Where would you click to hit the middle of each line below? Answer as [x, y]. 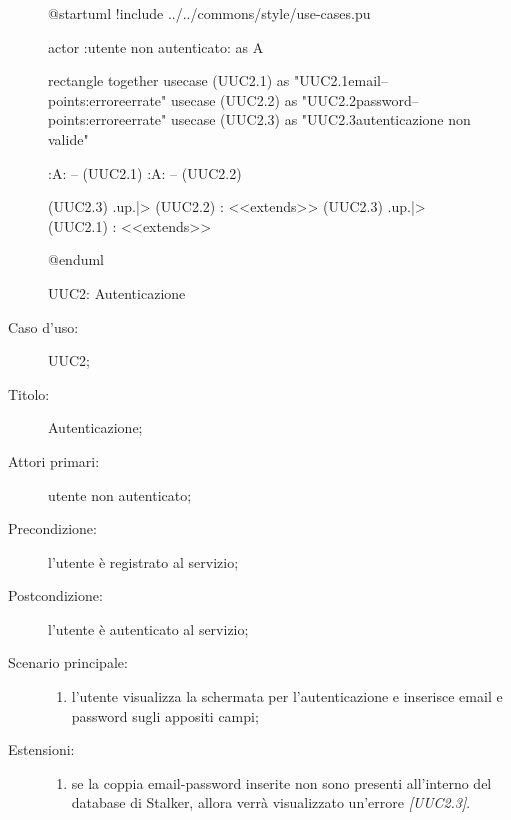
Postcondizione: [55, 595]
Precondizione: [52, 528]
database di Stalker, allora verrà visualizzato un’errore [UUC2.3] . [271, 802]
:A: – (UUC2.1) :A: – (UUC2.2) [145, 172]
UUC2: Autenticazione [117, 292]
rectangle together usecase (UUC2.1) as [169, 80]
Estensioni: [41, 749]
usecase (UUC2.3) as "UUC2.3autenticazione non [320, 119]
